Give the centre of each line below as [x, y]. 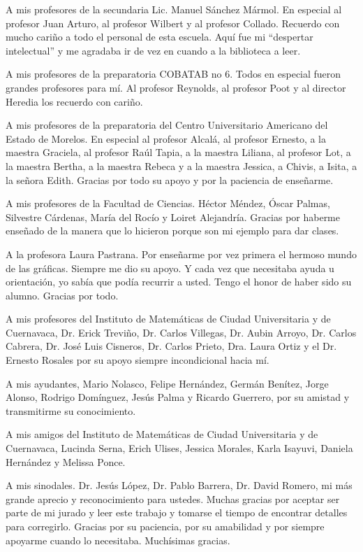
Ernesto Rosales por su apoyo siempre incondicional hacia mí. [138, 360]
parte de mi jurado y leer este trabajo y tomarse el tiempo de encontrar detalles [177, 512]
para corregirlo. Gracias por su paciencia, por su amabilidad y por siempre [165, 526]
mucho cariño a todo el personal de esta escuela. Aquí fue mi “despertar [160, 37]
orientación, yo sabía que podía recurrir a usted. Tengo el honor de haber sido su [179, 282]
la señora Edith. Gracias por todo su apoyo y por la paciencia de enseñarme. [170, 179]
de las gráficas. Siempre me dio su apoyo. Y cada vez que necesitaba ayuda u [170, 268]
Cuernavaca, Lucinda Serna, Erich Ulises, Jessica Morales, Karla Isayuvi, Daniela [179, 448]
